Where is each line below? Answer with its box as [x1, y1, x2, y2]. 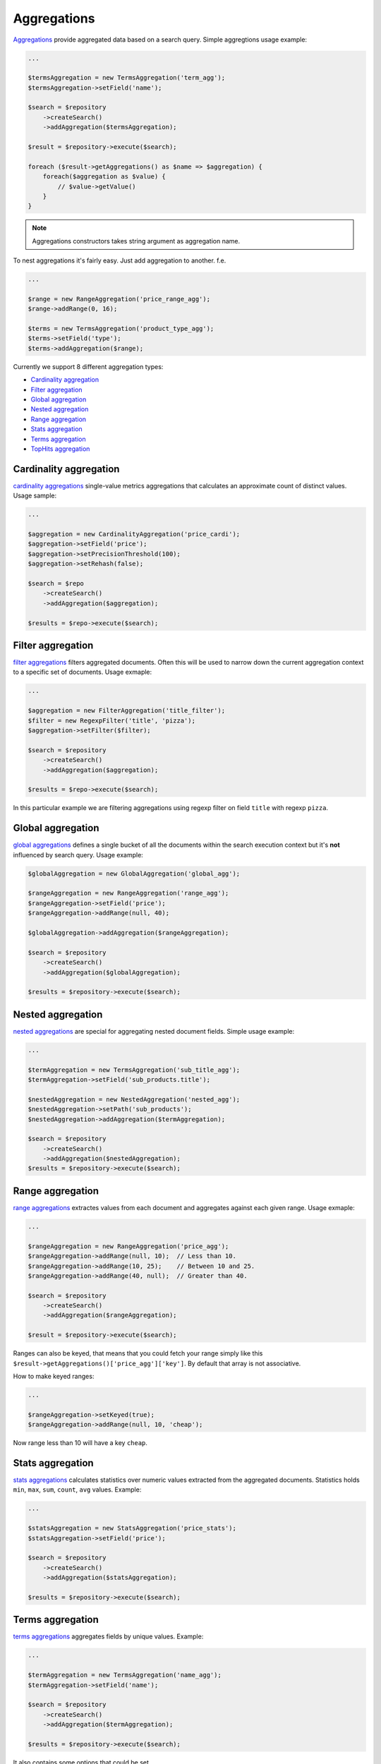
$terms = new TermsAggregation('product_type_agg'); [28, 325, 214, 333]
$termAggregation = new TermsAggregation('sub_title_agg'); [28, 1065, 241, 1074]
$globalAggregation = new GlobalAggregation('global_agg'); [28, 869, 241, 878]
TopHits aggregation [30, 445, 90, 453]
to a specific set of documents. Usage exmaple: [13, 667, 152, 677]
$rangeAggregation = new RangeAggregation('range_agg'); [28, 889, 229, 898]
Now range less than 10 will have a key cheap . [13, 1439, 148, 1447]
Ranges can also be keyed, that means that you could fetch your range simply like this [13, 1349, 263, 1358]
